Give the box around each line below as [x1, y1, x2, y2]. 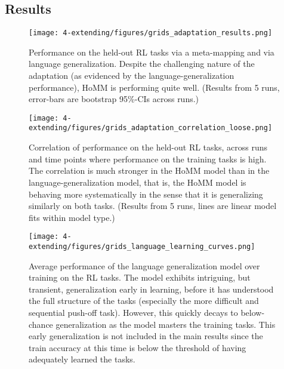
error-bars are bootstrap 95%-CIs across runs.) [29, 93, 199, 105]
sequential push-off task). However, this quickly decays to [29, 306, 238, 318]
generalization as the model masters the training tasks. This [55, 318, 276, 330]
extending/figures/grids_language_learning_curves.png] [29, 242, 255, 251]
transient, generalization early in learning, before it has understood [29, 282, 274, 295]
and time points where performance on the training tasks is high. [29, 152, 267, 165]
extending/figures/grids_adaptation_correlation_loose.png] [29, 124, 273, 133]
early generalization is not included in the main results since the [29, 330, 263, 342]
